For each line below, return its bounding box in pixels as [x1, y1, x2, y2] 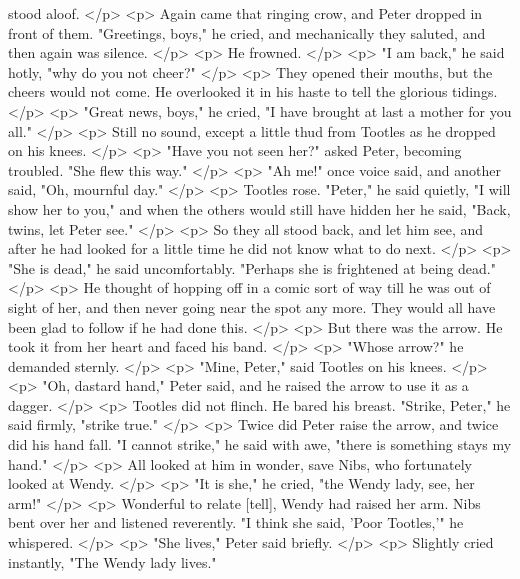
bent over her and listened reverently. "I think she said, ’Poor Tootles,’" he [8, 512, 464, 533]
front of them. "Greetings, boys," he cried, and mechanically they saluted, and [8, 22, 486, 43]
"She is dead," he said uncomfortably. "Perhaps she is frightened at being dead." [8, 257, 496, 278]
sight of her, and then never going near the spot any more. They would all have [8, 296, 496, 317]
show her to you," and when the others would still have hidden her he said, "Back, [8, 198, 511, 219]
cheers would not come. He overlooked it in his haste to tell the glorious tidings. [8, 81, 498, 102]
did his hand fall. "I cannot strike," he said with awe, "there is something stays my [8, 434, 512, 455]
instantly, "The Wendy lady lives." [8, 551, 217, 572]
